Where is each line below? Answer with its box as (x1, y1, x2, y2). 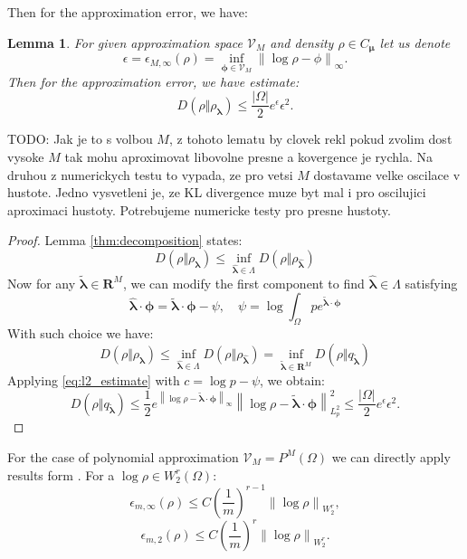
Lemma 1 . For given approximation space (7, 33, 243, 52)
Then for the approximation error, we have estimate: (7, 71, 300, 90)
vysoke (7, 147, 44, 166)
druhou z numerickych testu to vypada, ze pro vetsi (7, 165, 293, 184)
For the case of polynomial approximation (7, 447, 239, 466)
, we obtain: (260, 370, 325, 389)
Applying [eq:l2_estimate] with (7, 370, 180, 389)
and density (270, 33, 334, 52)
